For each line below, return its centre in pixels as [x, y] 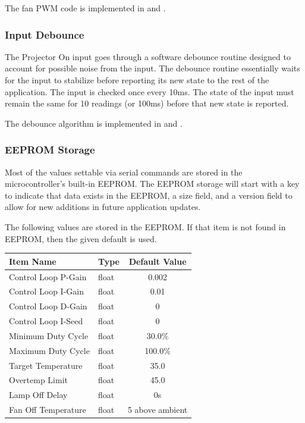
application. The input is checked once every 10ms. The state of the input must [150, 91]
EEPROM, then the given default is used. [81, 238]
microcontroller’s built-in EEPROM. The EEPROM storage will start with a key [152, 184]
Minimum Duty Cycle [49, 335]
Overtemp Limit [39, 380]
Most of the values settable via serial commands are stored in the [124, 172]
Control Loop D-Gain [48, 306]
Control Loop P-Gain [48, 276]
